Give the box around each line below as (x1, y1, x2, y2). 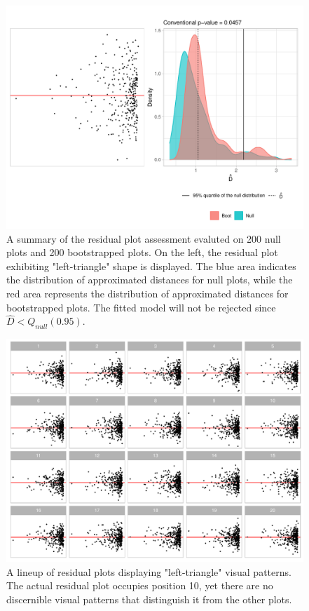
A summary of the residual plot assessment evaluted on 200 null (6, 231, 281, 246)
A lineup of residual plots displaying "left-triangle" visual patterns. (6, 564, 291, 579)
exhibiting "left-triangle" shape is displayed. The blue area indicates (6, 258, 296, 273)
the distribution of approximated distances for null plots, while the (6, 272, 293, 287)
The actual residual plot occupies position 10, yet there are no (6, 578, 273, 593)
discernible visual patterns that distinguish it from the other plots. (6, 591, 292, 606)
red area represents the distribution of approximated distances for (6, 286, 289, 300)
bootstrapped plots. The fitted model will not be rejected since (6, 300, 276, 314)
